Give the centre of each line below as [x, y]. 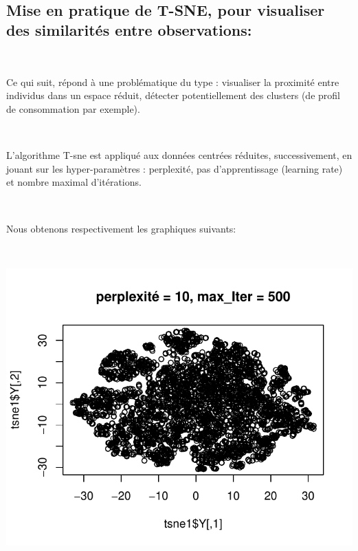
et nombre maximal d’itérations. [74, 182]
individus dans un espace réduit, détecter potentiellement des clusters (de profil [173, 95]
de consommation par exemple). [73, 108]
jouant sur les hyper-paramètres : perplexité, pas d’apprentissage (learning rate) [175, 168]
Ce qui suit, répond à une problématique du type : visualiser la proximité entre [173, 82]
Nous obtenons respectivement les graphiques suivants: [121, 228]
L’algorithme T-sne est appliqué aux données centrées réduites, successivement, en [179, 155]
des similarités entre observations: [129, 30]
